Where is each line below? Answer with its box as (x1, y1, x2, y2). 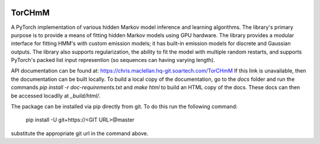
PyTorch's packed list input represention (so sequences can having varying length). (11, 57, 216, 64)
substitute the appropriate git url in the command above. (11, 130, 149, 137)
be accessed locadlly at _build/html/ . (11, 92, 101, 99)
